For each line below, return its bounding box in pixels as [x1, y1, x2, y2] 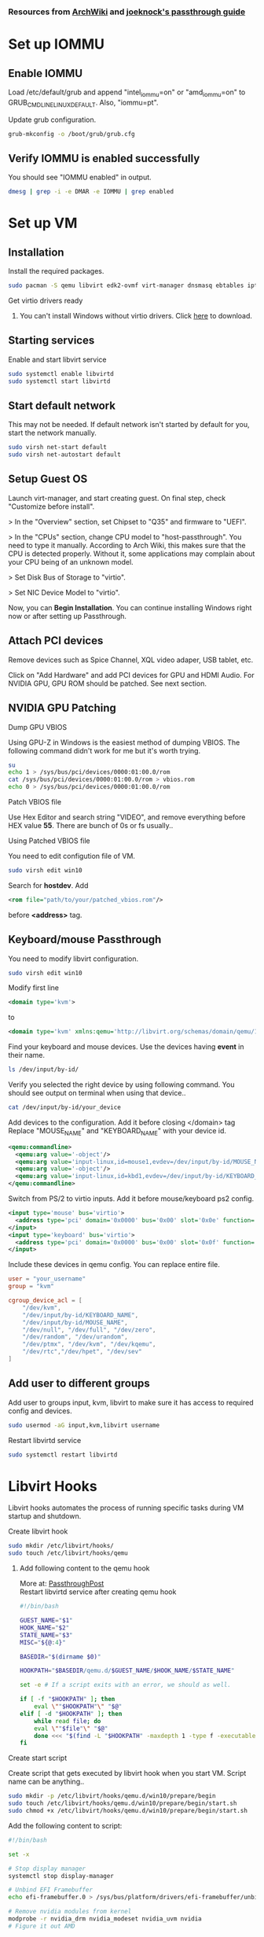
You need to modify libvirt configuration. [8, 954, 139, 963]
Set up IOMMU [8, 35, 104, 53]
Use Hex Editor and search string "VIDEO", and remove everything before [8, 812, 246, 822]
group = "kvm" [8, 1283, 55, 1291]
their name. [8, 1051, 46, 1060]
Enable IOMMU [8, 66, 83, 80]
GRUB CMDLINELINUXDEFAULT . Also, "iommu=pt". [8, 98, 159, 109]
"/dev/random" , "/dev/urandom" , [22, 1333, 128, 1341]
